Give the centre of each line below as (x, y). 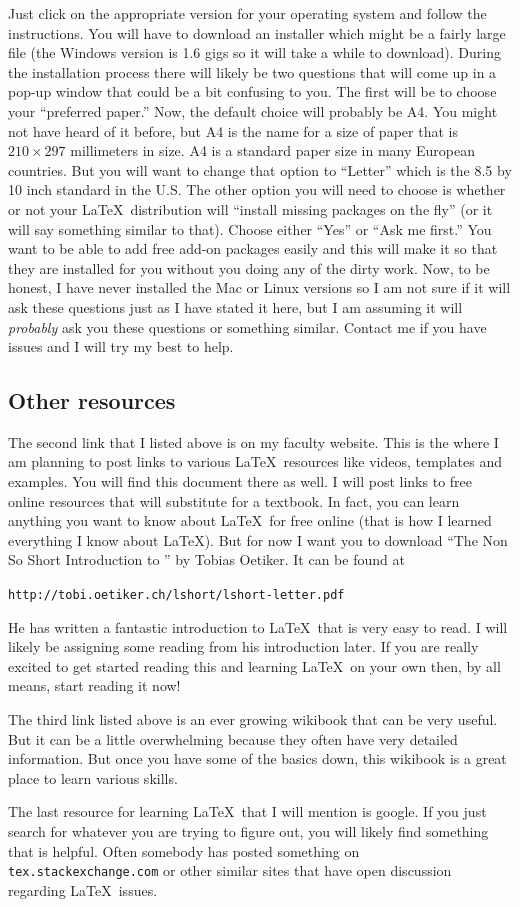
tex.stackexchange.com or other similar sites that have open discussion (230, 870)
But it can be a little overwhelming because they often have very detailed (233, 738)
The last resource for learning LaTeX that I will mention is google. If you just (247, 811)
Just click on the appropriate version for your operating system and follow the (247, 13)
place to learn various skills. (93, 777)
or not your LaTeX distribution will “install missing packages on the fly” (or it (250, 208)
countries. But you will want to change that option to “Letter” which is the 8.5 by (260, 169)
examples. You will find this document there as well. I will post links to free (240, 481)
